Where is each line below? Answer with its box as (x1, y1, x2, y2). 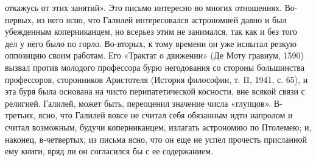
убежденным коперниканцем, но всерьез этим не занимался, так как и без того (5, 25, 298, 38)
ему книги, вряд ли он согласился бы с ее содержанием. (5, 145, 214, 157)
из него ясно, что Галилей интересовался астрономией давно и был (37, 13, 287, 26)
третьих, (5, 109, 36, 121)
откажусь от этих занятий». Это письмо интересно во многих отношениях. (5, 1, 282, 13)
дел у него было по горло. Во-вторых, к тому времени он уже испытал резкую (5, 37, 297, 49)
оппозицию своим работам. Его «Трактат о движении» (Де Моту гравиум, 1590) (5, 49, 304, 62)
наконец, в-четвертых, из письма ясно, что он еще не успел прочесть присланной (5, 132, 307, 145)
